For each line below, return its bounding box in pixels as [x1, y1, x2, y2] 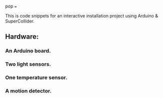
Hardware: [5, 32, 39, 41]
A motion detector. [5, 88, 51, 95]
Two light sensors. [5, 61, 51, 68]
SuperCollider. [5, 18, 35, 24]
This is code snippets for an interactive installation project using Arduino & [5, 13, 158, 18]
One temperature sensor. [5, 74, 67, 81]
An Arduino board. [5, 47, 51, 54]
